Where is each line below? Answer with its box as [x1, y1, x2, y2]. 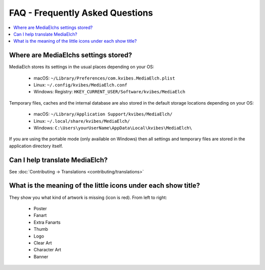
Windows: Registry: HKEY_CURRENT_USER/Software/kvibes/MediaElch [33, 89, 185, 95]
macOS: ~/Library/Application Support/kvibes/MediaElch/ [33, 111, 173, 117]
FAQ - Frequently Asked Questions [9, 7, 153, 18]
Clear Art [33, 240, 52, 245]
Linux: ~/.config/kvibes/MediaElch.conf [33, 82, 128, 88]
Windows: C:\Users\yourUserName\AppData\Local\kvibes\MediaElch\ [33, 125, 192, 131]
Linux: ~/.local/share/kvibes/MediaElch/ [33, 118, 130, 124]
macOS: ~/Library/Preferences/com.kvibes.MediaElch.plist [33, 75, 175, 81]
